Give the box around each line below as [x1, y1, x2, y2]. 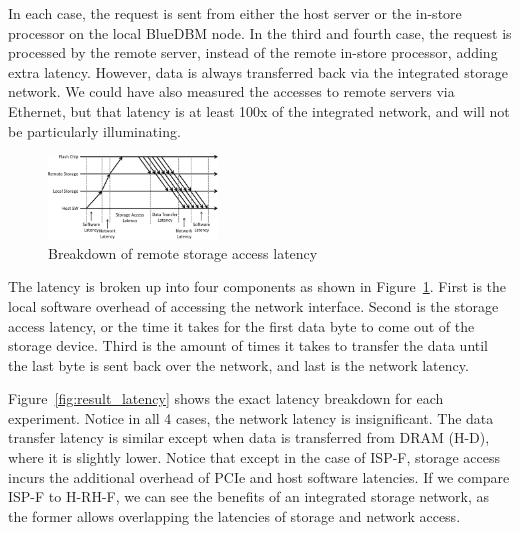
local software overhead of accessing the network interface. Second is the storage [8, 295, 499, 316]
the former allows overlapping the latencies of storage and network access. [8, 505, 461, 526]
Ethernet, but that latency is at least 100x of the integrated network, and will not [8, 100, 510, 121]
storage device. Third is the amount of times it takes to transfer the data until [8, 335, 489, 356]
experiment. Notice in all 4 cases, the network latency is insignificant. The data [8, 407, 494, 428]
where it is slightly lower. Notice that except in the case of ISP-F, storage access [8, 447, 501, 468]
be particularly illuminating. [8, 120, 181, 141]
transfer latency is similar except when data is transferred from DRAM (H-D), [8, 427, 490, 448]
